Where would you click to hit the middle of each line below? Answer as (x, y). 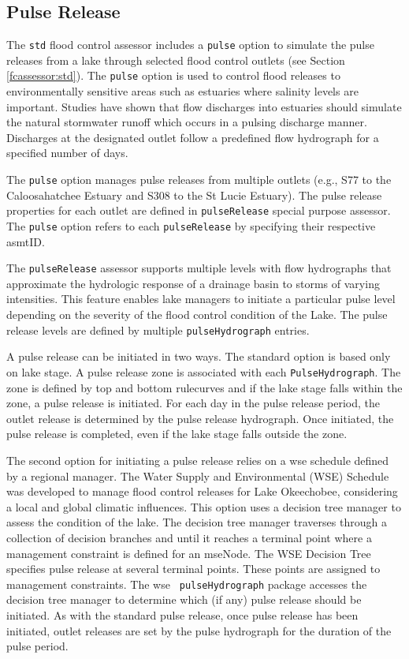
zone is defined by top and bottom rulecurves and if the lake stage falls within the (204, 387)
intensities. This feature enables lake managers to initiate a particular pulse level (201, 299)
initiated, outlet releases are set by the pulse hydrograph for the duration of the (199, 630)
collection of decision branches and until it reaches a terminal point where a (189, 537)
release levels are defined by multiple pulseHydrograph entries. (158, 329)
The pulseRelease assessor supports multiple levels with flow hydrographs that (199, 268)
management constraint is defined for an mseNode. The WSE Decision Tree (189, 553)
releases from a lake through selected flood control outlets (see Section (176, 60)
